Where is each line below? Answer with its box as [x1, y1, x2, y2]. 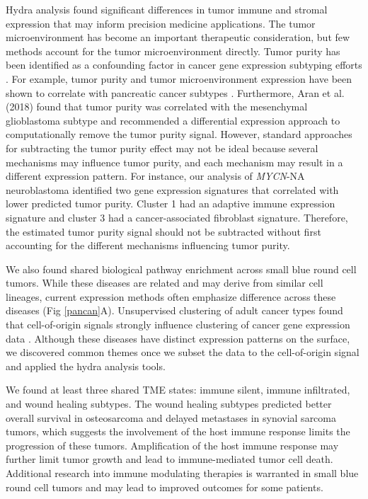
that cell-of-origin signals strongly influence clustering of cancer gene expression [6, 317, 350, 332]
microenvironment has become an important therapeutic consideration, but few [6, 30, 350, 45]
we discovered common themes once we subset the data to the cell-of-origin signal [6, 345, 360, 360]
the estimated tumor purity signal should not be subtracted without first [6, 224, 321, 239]
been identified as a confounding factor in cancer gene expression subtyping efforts [6, 57, 362, 72]
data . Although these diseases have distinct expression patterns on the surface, [6, 331, 350, 345]
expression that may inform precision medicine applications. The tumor [6, 16, 316, 30]
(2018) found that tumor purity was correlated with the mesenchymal [6, 99, 308, 114]
